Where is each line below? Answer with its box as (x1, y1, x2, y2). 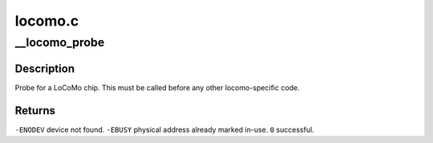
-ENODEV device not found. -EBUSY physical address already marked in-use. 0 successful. (14, 125, 314, 134)
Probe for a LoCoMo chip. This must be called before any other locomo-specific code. (14, 82, 300, 92)
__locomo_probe (14, 35, 105, 50)
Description (14, 62, 75, 75)
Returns (14, 104, 56, 117)
